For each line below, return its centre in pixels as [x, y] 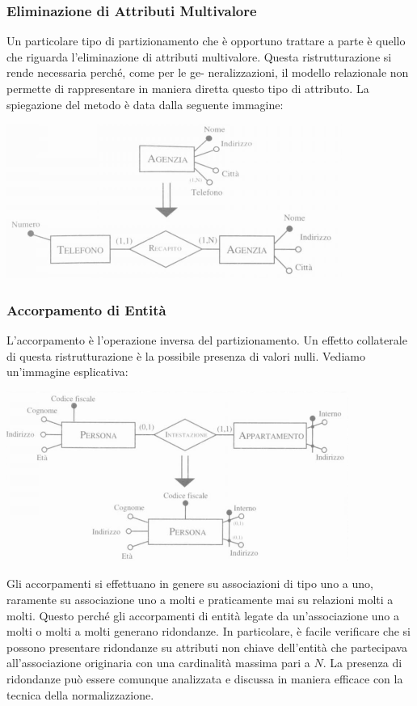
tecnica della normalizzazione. [80, 694]
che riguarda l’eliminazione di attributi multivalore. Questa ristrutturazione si [199, 56]
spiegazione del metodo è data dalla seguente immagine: [145, 104]
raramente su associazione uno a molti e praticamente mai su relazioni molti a [200, 599]
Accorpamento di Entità [86, 309]
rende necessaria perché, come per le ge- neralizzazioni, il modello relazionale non [208, 72]
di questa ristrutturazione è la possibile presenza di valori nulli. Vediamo [186, 355]
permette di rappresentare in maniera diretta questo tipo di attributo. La [188, 88]
